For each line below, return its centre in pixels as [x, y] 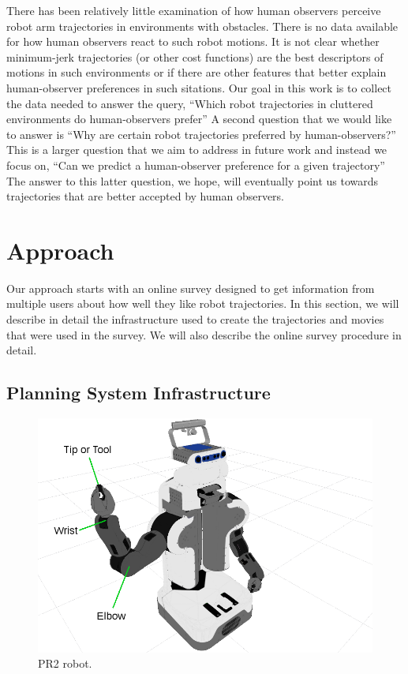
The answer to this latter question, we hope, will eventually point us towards [193, 180]
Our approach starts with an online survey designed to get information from [191, 288]
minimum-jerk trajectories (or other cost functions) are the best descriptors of [195, 56]
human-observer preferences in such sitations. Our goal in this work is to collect [199, 87]
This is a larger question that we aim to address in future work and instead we [197, 150]
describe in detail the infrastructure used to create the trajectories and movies [195, 319]
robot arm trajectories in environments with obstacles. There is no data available [202, 26]
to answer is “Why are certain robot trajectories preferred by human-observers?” [201, 134]
